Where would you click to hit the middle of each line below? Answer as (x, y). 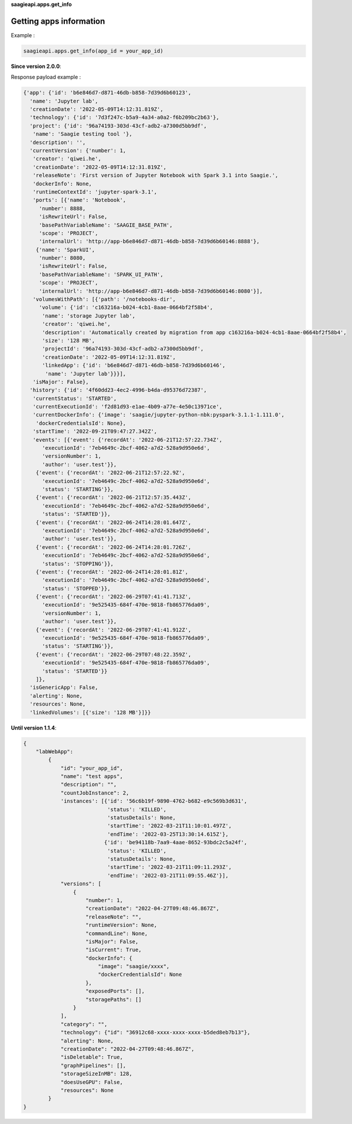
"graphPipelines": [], (93, 1065)
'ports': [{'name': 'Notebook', (79, 200)
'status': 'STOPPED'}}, (76, 588)
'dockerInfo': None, (62, 184)
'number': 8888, (62, 208)
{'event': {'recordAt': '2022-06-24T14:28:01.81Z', (112, 572)
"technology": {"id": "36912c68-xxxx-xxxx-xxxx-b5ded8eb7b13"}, (155, 1032)
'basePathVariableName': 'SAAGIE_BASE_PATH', (106, 225)
